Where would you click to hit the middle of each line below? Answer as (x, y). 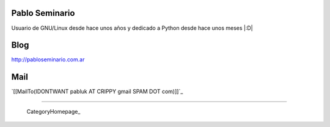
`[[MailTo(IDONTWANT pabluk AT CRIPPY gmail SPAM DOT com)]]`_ (97, 92)
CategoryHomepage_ (53, 111)
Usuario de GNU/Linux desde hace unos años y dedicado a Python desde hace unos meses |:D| (132, 28)
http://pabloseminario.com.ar (48, 60)
